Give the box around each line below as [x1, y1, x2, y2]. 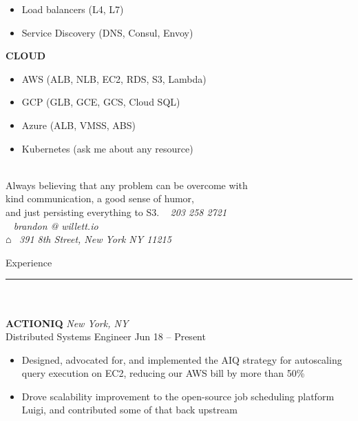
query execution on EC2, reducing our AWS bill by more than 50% [21, 366, 305, 380]
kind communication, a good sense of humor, [6, 191, 194, 206]
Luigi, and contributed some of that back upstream [21, 402, 238, 417]
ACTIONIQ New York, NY [6, 315, 129, 330]
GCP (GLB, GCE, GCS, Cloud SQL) [21, 95, 180, 109]
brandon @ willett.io [13, 218, 98, 233]
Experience [6, 255, 52, 269]
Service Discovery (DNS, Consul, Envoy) [21, 25, 193, 39]
